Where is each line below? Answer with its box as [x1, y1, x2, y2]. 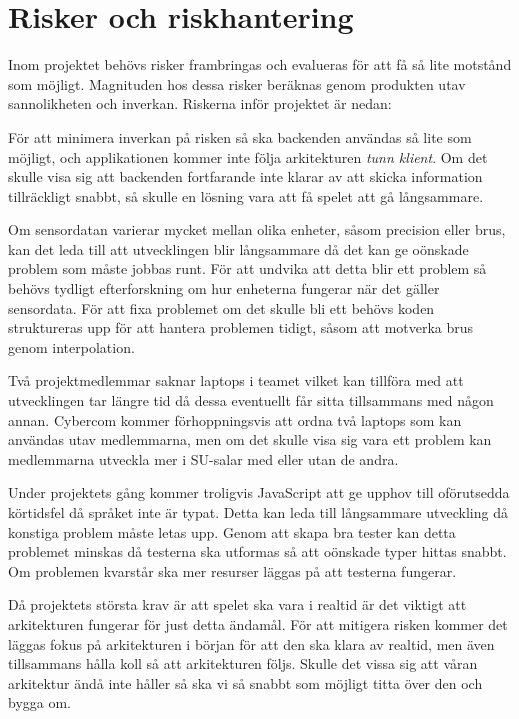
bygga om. [8, 692, 71, 713]
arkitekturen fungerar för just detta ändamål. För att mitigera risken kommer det [8, 613, 508, 634]
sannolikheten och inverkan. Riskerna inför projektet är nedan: [8, 93, 392, 114]
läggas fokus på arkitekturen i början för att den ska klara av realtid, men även [8, 633, 495, 654]
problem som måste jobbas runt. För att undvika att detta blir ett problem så [8, 258, 487, 279]
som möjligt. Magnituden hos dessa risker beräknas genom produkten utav [8, 73, 466, 94]
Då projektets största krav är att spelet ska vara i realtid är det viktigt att [8, 594, 467, 615]
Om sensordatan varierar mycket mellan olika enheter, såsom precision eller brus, [8, 219, 506, 240]
